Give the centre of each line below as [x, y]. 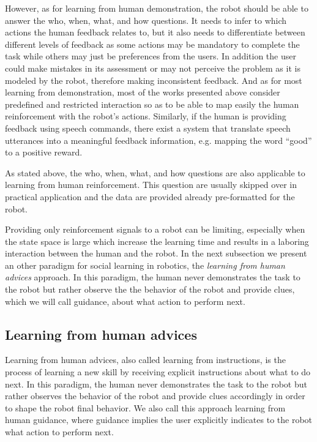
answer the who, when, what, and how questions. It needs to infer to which [146, 20]
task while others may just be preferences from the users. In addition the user [151, 56]
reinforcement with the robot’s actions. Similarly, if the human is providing [146, 116]
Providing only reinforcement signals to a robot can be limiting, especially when [155, 229]
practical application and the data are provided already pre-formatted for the [150, 196]
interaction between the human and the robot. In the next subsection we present [156, 253]
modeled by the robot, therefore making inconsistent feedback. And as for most [154, 80]
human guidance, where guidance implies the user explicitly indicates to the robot [159, 420]
